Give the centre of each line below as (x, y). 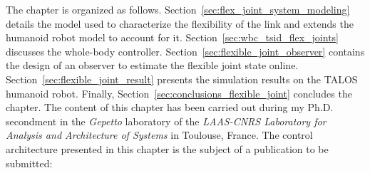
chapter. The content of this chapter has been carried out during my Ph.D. (170, 107)
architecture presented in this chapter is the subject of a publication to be (167, 148)
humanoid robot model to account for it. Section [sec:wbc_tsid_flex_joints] (173, 37)
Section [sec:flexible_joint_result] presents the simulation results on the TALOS (182, 79)
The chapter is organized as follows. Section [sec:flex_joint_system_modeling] (178, 9)
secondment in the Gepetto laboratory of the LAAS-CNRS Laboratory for (166, 121)
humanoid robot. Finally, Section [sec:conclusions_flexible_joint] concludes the (179, 93)
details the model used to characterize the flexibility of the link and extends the (180, 23)
